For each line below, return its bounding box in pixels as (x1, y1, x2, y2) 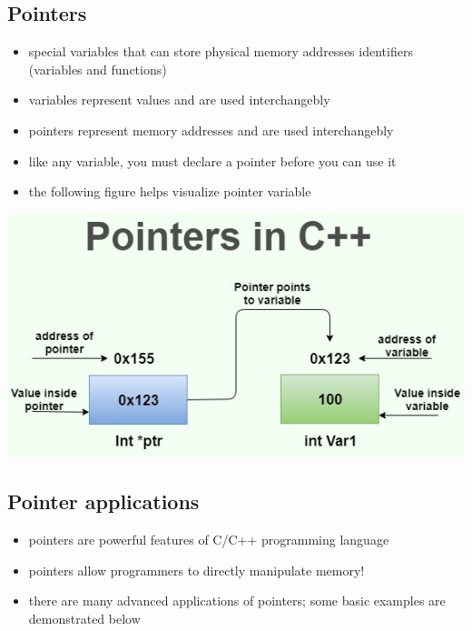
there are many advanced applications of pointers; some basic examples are (28, 591, 446, 610)
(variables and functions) (28, 59, 167, 78)
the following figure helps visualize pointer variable (28, 182, 311, 201)
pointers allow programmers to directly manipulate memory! (28, 560, 365, 579)
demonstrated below (28, 608, 141, 627)
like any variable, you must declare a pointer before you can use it (28, 151, 397, 170)
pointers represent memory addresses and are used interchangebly (28, 120, 394, 139)
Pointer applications (7, 487, 200, 516)
